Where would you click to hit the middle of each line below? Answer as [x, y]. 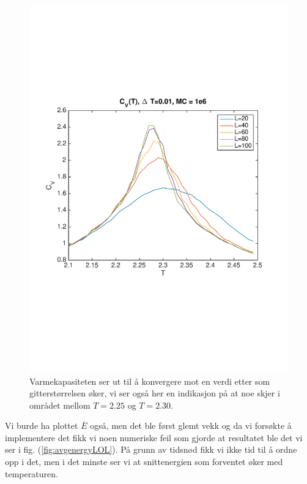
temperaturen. [31, 473]
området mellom [60, 405]
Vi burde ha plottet [42, 425]
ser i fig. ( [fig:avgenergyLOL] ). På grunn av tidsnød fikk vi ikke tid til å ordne [151, 449]
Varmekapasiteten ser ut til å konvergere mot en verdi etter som [150, 381]
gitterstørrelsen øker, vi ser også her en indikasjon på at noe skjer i [155, 393]
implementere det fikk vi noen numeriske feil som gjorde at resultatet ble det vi [154, 437]
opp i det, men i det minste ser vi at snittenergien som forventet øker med [144, 462]
